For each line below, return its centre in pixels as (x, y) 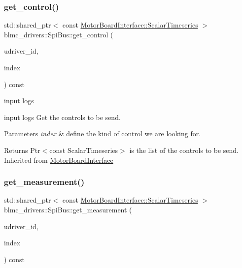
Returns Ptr (22, 150)
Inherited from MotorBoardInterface (59, 160)
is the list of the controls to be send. (184, 150)
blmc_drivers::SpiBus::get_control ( (59, 34)
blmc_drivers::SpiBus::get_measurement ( (68, 209)
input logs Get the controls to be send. (62, 117)
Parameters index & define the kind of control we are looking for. (103, 134)
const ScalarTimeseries (84, 150)
